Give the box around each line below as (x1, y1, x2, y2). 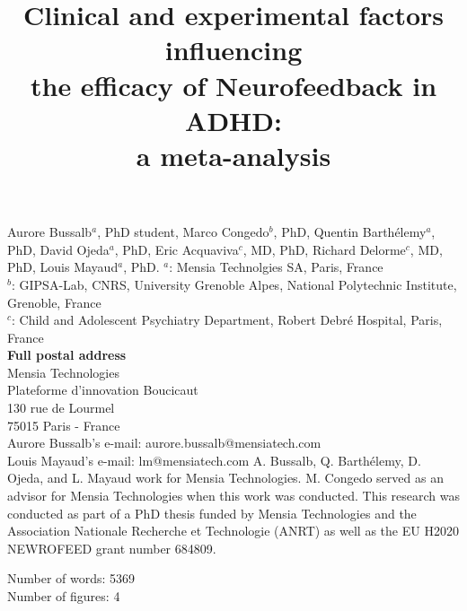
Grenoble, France (7, 292, 101, 311)
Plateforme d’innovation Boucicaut (7, 380, 198, 399)
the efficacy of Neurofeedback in (30, 66, 437, 103)
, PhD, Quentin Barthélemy (273, 223, 427, 241)
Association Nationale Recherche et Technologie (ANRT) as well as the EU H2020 (7, 521, 459, 540)
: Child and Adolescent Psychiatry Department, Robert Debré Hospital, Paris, (12, 310, 443, 329)
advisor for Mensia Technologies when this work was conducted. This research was (7, 486, 460, 505)
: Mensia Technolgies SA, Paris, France (169, 257, 383, 276)
